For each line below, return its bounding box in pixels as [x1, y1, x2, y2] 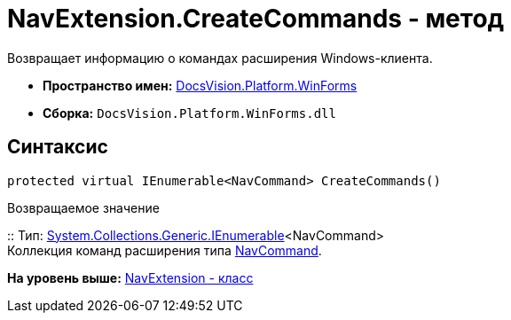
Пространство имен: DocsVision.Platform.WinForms [43, 77, 358, 93]
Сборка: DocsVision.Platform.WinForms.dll [43, 105, 336, 121]
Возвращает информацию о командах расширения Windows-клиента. [7, 50, 433, 66]
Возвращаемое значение [7, 199, 160, 215]
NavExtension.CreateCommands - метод [7, 4, 505, 34]
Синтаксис [7, 136, 108, 159]
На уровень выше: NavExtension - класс [7, 269, 254, 285]
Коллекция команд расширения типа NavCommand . [7, 242, 322, 258]
